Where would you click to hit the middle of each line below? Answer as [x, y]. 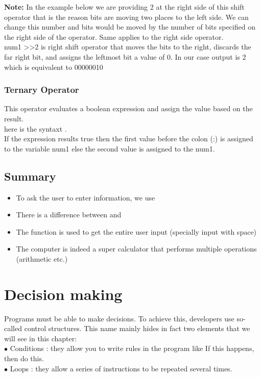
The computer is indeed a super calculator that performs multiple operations [136, 249]
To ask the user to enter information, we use [86, 197]
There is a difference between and [69, 215]
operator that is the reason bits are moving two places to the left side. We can [126, 17]
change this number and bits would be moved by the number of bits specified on [130, 27]
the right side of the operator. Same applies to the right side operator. [114, 36]
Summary [30, 176]
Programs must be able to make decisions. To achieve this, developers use [119, 318]
